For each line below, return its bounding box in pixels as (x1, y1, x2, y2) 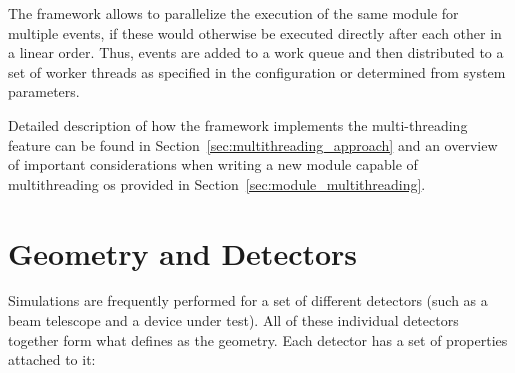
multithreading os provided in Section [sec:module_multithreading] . (8, 173, 426, 194)
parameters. (8, 81, 80, 102)
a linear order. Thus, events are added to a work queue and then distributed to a (8, 42, 504, 63)
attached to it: (8, 349, 96, 370)
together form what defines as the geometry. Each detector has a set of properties (8, 329, 508, 350)
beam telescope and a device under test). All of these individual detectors (8, 310, 459, 331)
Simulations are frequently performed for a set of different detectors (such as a (8, 290, 488, 311)
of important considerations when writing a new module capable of (8, 154, 418, 175)
